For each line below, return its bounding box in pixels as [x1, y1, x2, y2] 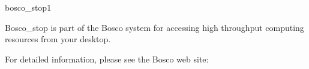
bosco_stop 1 [5, 1, 52, 13]
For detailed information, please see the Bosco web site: [5, 52, 209, 65]
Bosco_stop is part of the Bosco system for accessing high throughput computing [5, 21, 304, 33]
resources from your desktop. [5, 33, 111, 45]
